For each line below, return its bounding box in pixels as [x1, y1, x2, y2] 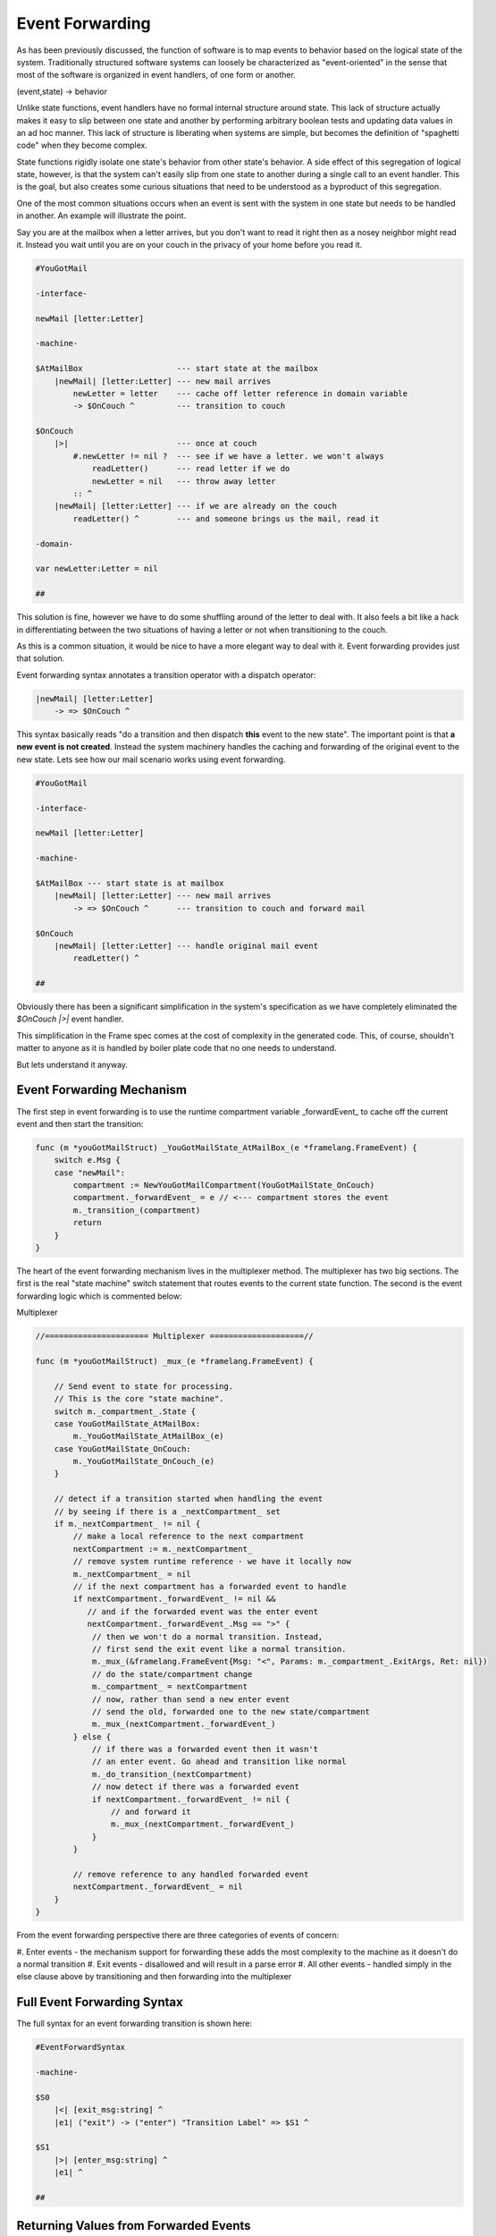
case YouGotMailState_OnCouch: [54, 1444, 191, 1453]
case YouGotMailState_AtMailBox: [54, 1419, 201, 1428]
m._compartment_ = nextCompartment [91, 1681, 248, 1692]
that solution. [16, 653, 65, 664]
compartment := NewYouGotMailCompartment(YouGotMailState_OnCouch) [72, 1181, 375, 1190]
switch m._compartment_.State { [54, 1406, 197, 1417]
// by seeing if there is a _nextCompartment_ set [54, 1506, 281, 1516]
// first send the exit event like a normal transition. [91, 1644, 347, 1654]
